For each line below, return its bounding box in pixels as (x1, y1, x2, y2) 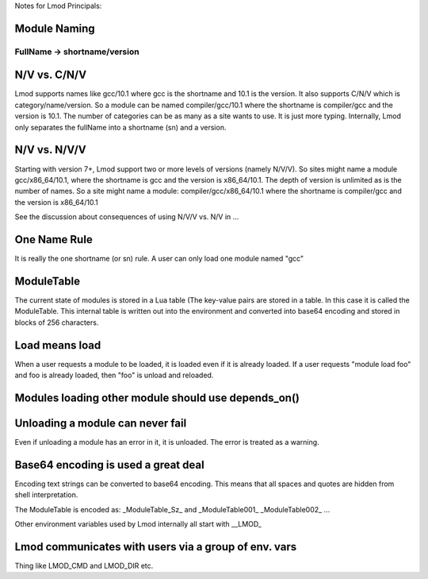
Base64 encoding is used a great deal (14, 457, 205, 472)
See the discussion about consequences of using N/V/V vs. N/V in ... (14, 212, 239, 222)
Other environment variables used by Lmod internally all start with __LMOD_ (14, 519, 262, 529)
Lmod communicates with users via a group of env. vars (14, 540, 297, 554)
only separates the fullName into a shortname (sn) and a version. (14, 122, 227, 132)
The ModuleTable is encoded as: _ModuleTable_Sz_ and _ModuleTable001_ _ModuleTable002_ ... (14, 504, 331, 514)
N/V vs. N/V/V (14, 143, 86, 156)
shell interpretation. (14, 490, 78, 500)
